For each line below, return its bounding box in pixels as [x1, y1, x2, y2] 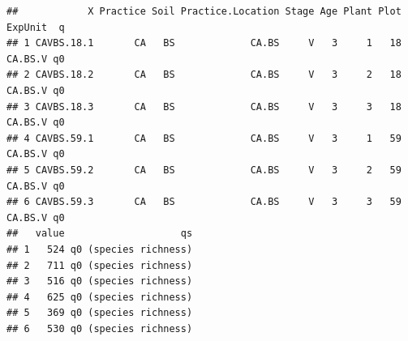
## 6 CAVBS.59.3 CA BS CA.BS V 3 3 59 [6, 196, 402, 208]
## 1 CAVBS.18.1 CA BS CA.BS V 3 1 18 [6, 37, 402, 49]
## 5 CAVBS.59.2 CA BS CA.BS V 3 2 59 [6, 164, 402, 176]
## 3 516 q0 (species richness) [6, 275, 193, 288]
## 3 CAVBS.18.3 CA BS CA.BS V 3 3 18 [6, 100, 402, 113]
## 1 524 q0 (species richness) [6, 243, 193, 255]
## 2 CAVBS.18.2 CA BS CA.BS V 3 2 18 [6, 69, 402, 81]
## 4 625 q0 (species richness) [6, 291, 193, 303]
